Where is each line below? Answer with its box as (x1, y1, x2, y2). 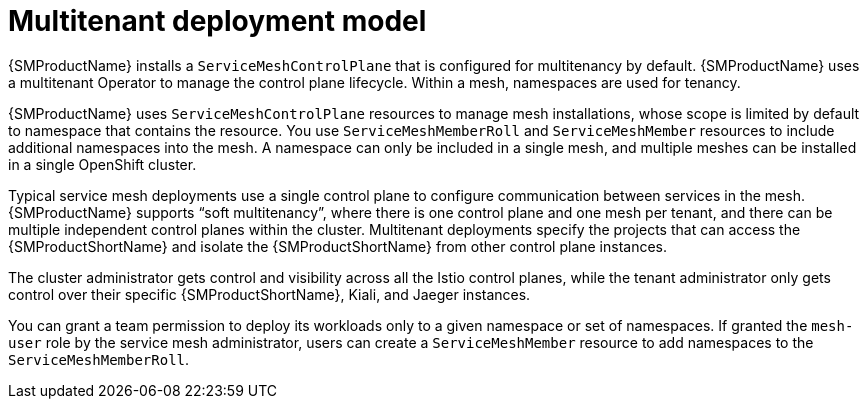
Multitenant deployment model (8, 4, 427, 38)
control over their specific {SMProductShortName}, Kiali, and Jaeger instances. (8, 285, 531, 303)
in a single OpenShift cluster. (8, 155, 197, 173)
